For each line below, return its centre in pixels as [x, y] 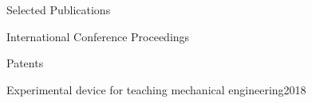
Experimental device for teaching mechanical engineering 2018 [156, 89]
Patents [25, 63]
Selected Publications [59, 10]
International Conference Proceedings [98, 36]
